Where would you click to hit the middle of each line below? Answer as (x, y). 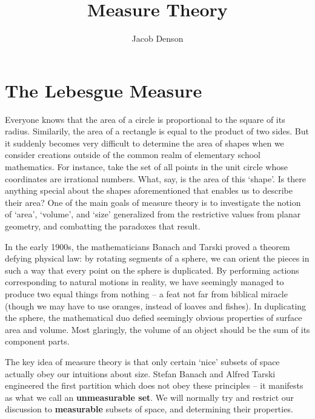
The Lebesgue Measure (104, 90)
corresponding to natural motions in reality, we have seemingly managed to (144, 282)
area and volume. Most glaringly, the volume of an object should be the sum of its (157, 329)
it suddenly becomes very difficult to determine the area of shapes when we (144, 143)
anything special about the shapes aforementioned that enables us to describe (149, 190)
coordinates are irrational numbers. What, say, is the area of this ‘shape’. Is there (156, 178)
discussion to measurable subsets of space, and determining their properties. (149, 409)
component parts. (37, 341)
